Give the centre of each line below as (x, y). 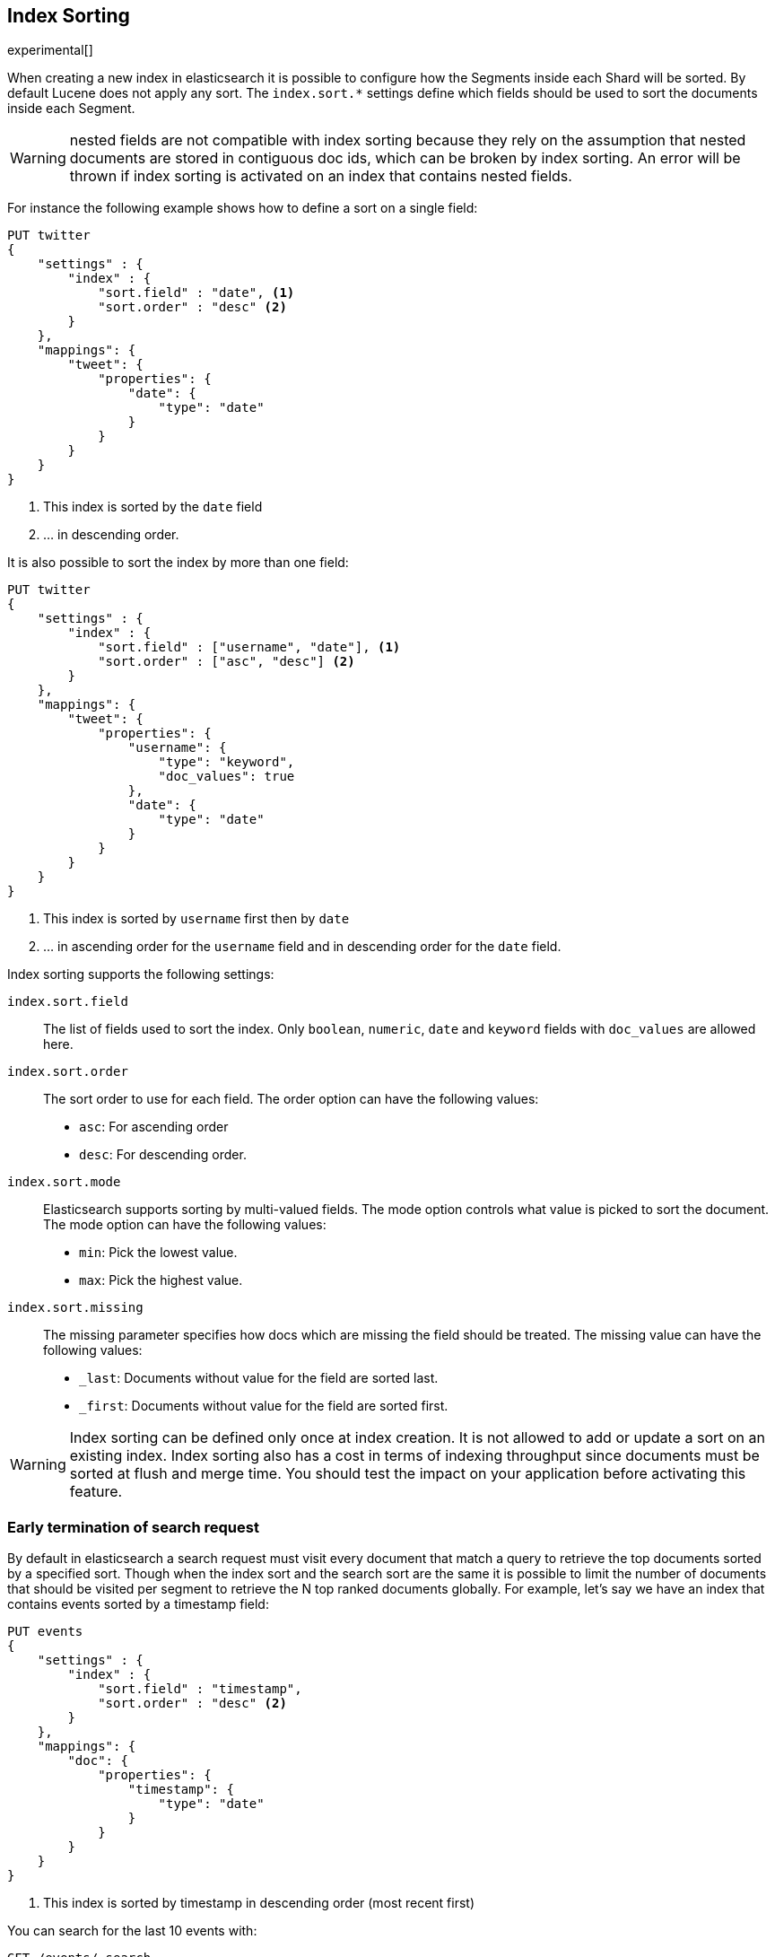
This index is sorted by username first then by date (196, 919)
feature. (96, 1492)
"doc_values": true (226, 777)
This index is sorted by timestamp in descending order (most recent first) (259, 1903)
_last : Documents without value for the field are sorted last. (259, 1378)
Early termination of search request (133, 1527)
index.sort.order (68, 1072)
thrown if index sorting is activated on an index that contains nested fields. (321, 176)
